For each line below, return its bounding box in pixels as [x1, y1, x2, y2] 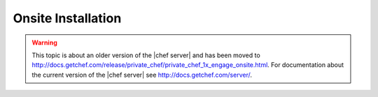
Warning [31, 38, 57, 47]
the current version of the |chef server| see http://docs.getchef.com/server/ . [31, 70, 252, 79]
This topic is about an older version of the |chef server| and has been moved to [31, 51, 260, 59]
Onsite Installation [13, 10, 122, 26]
